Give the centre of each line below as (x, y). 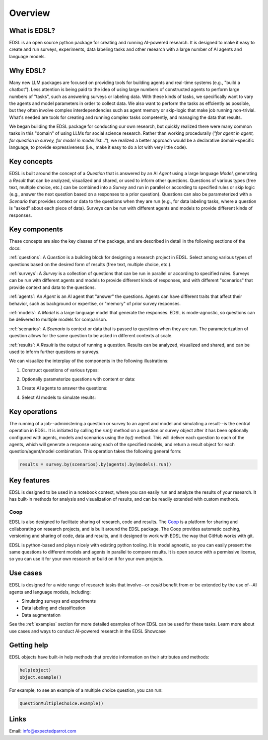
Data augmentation (41, 615)
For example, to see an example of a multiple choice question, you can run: (86, 690)
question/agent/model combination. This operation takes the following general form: (95, 451)
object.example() (41, 677)
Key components (36, 230)
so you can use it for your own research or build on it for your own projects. (86, 559)
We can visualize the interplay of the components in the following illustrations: (89, 361)
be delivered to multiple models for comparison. (58, 320)
